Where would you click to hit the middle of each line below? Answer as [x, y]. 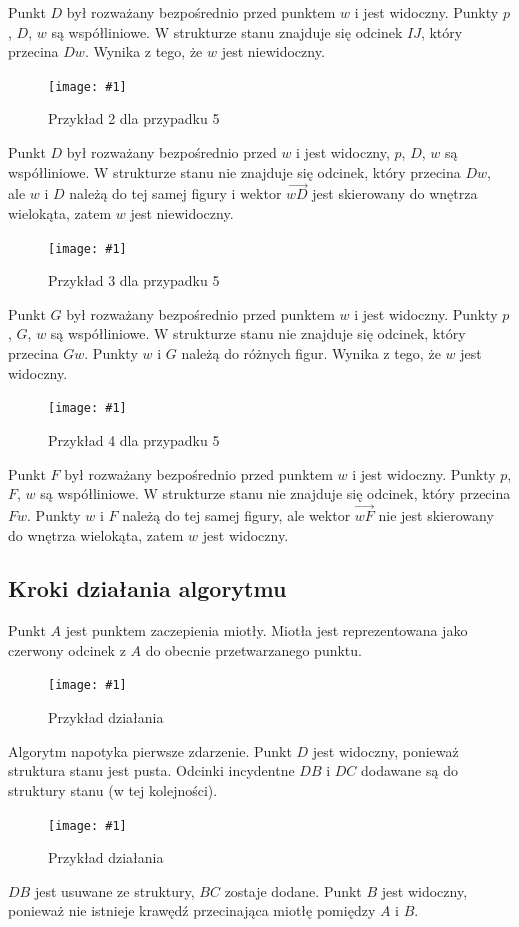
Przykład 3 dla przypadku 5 [134, 280]
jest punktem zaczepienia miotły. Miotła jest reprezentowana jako [266, 630]
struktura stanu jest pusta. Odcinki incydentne [151, 770]
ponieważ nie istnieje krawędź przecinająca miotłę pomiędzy [192, 910]
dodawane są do [409, 770]
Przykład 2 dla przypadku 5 [134, 118]
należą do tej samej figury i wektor [175, 193]
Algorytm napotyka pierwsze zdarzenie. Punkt [150, 750]
